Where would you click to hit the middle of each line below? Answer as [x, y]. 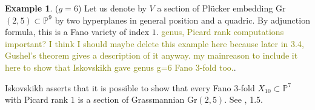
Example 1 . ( [32, 8]
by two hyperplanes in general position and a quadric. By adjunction [182, 20]
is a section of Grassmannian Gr [138, 99]
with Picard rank [37, 99]
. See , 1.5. [244, 99]
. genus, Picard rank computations [220, 32]
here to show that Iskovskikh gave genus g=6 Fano [99, 67]
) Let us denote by [112, 8]
